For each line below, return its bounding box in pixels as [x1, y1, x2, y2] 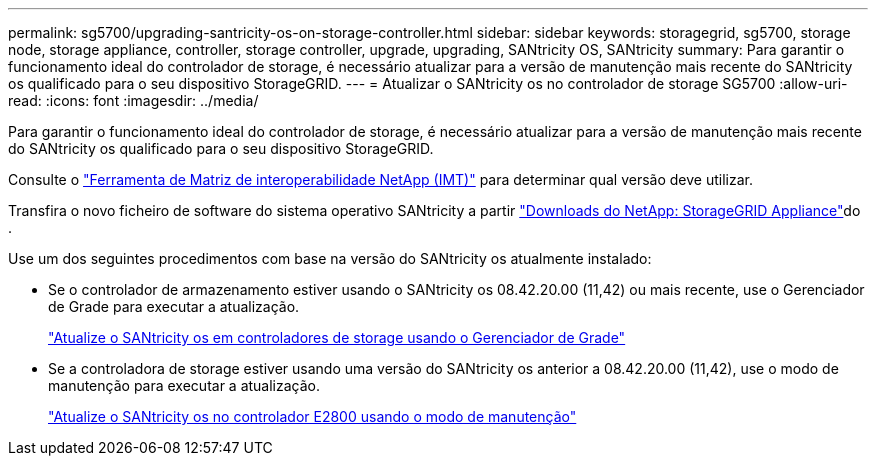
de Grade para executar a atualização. [48, 298, 300, 315]
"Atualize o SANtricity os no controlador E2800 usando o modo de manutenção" [48, 408, 577, 425]
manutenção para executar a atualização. [48, 377, 321, 394]
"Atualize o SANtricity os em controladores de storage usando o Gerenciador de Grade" [48, 329, 626, 346]
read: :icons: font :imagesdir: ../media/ [8, 92, 259, 109]
